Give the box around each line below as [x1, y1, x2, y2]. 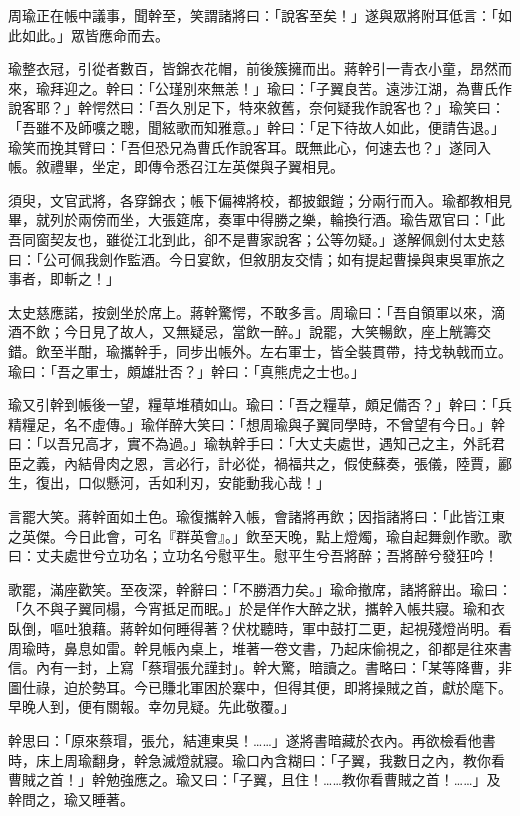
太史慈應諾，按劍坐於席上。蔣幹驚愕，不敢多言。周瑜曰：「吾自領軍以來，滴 [8, 301, 505, 322]
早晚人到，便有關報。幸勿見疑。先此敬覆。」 [8, 696, 295, 717]
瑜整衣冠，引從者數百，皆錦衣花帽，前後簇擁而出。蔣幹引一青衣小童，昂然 [8, 58, 498, 79]
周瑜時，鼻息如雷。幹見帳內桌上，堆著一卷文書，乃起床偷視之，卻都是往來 [8, 637, 498, 658]
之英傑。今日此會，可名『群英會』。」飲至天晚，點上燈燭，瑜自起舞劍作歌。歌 [8, 525, 512, 546]
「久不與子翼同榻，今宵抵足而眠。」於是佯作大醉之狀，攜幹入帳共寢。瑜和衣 [8, 598, 505, 619]
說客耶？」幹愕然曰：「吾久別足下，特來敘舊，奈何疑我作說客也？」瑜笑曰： [8, 97, 505, 118]
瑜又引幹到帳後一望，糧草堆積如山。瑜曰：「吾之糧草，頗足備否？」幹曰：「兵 [8, 394, 512, 415]
